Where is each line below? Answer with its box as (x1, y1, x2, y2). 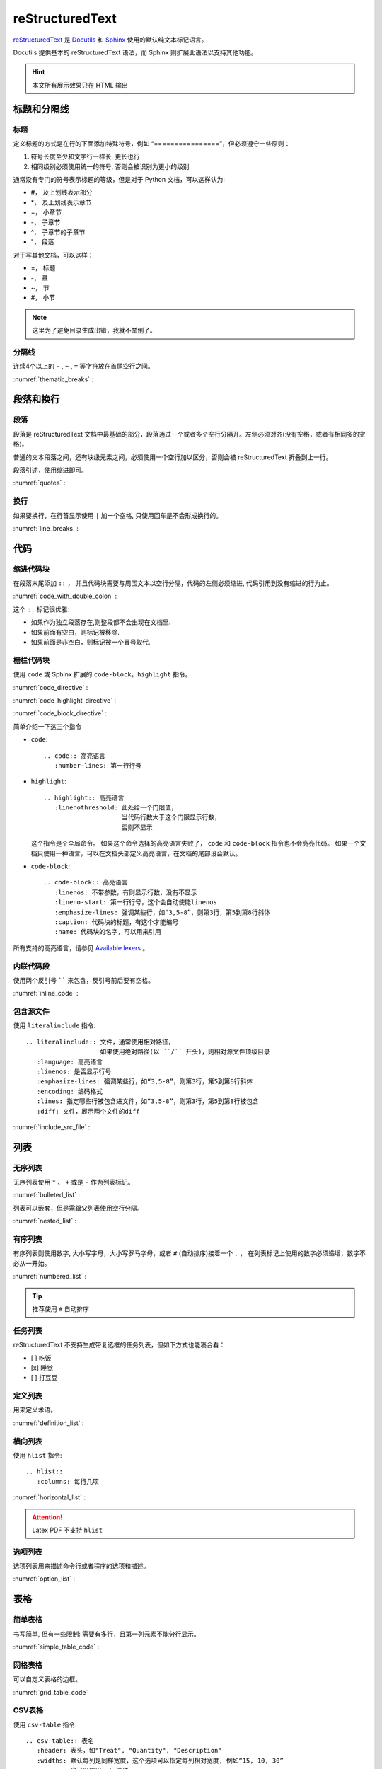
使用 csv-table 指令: (13, 1720, 77, 1729)
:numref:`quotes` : (13, 478, 66, 488)
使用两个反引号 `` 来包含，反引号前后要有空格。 (13, 976, 155, 984)
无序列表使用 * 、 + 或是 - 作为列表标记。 (13, 1178, 134, 1187)
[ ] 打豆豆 (30, 1373, 58, 1382)
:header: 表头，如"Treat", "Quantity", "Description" (36, 1746, 222, 1755)
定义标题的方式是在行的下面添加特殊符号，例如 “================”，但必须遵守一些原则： (13, 139, 291, 148)
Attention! (32, 1513, 63, 1521)
